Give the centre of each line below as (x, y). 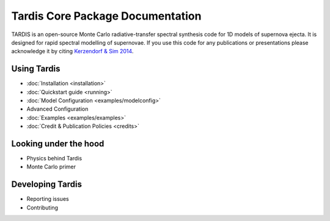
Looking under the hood (58, 144)
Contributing (42, 208)
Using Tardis (36, 69)
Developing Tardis (47, 185)
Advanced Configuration (57, 109)
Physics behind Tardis (54, 159)
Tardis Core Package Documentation (106, 16)
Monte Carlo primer (51, 167)
